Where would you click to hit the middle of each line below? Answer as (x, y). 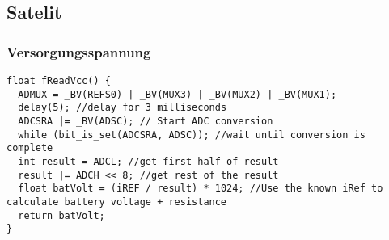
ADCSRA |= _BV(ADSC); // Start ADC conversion (146, 121)
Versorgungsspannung (79, 51)
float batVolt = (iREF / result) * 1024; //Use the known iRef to (201, 189)
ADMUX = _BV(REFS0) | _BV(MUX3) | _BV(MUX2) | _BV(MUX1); (178, 94)
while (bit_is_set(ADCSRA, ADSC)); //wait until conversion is (192, 135)
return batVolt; (61, 215)
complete (30, 148)
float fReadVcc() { (59, 81)
